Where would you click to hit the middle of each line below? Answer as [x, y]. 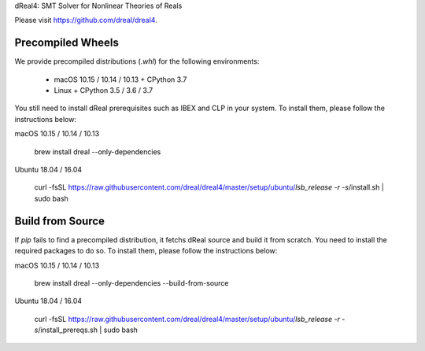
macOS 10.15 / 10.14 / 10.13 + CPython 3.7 [120, 79]
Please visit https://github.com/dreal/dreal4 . [86, 20]
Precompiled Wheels [67, 43]
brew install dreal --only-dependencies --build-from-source [131, 283]
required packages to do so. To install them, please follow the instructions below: [146, 251]
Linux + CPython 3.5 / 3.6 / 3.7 [103, 91]
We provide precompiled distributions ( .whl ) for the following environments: [137, 61]
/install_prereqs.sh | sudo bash [88, 330]
